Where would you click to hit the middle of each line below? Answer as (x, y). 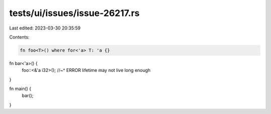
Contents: (19, 37)
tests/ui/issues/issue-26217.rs (75, 13)
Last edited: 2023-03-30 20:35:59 (45, 28)
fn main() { (20, 89)
